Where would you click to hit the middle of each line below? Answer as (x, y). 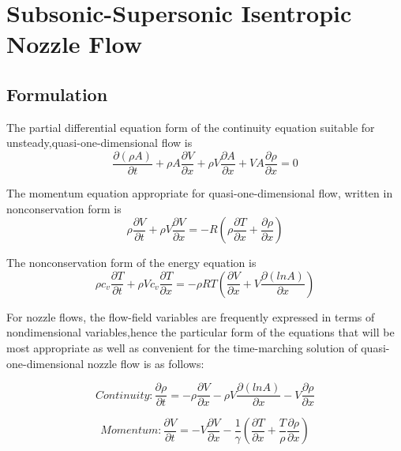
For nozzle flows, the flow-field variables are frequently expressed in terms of (191, 316)
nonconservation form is (64, 208)
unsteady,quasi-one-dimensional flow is (99, 143)
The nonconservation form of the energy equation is (131, 263)
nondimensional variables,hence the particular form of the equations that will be (200, 332)
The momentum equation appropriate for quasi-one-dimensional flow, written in (200, 193)
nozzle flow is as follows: (146, 363)
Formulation (57, 94)
